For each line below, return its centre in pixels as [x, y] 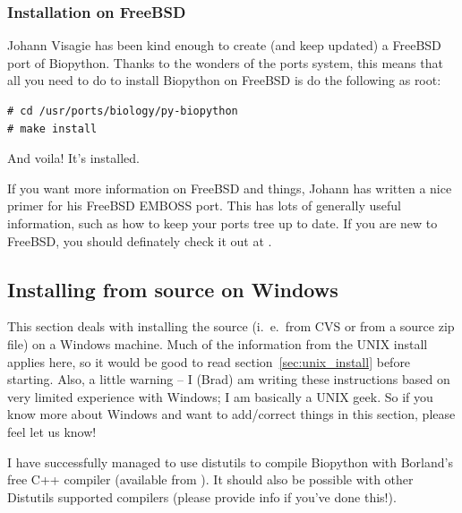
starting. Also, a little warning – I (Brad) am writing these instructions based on [229, 379]
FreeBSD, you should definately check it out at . [140, 240]
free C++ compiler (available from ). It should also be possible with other [210, 479]
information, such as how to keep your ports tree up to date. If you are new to [222, 222]
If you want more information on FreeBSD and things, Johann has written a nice [230, 188]
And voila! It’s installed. [73, 158]
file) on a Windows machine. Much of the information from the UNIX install [218, 343]
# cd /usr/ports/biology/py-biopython [123, 111]
